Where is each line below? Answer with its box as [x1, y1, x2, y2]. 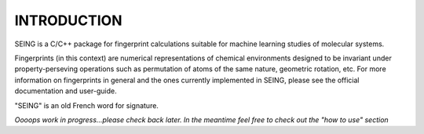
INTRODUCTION [14, 12, 122, 29]
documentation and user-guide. [14, 86, 117, 96]
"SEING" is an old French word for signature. [14, 100, 159, 110]
